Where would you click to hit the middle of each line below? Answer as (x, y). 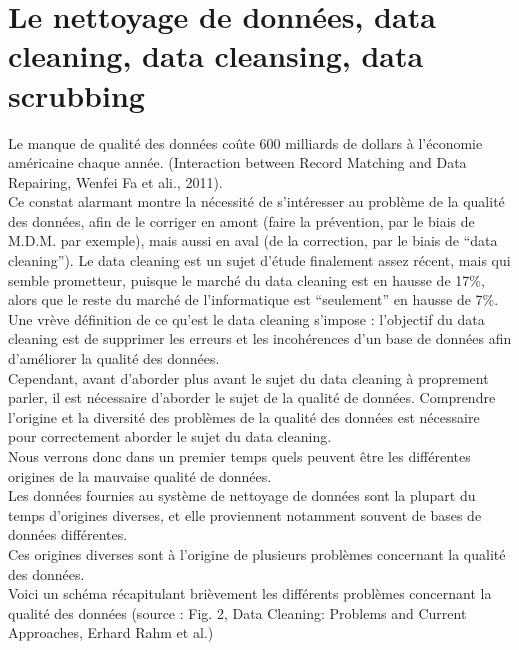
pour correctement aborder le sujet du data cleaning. (170, 436)
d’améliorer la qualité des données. (114, 358)
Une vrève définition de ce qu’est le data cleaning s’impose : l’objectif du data (246, 318)
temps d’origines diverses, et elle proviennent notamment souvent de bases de (245, 514)
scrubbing (76, 94)
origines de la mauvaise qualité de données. (140, 475)
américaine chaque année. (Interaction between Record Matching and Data (237, 162)
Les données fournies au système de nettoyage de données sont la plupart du (242, 495)
